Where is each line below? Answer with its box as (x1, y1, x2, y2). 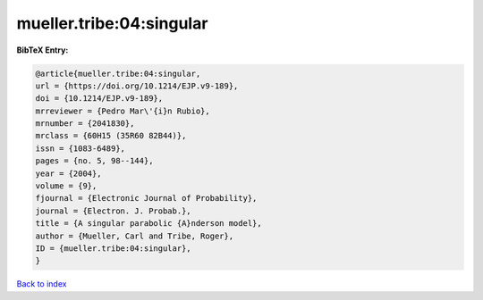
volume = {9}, (35, 181, 97, 191)
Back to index (16, 279, 67, 289)
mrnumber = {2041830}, (35, 119, 135, 129)
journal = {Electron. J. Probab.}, (35, 205, 191, 216)
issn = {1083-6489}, (35, 143, 125, 154)
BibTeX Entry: (16, 45, 69, 55)
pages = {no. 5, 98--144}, (35, 156, 154, 166)
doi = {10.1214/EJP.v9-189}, (35, 94, 164, 104)
